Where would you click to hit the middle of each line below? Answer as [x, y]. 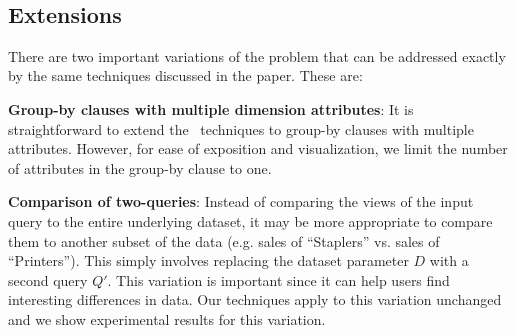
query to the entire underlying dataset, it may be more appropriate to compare [250, 220]
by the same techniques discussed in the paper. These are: [185, 75]
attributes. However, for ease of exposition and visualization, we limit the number [258, 148]
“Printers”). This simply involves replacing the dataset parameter [208, 260]
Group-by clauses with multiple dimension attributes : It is [211, 108]
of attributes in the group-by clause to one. [140, 167]
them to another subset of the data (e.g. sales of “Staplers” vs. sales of [224, 240]
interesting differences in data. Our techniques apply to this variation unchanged [255, 299]
